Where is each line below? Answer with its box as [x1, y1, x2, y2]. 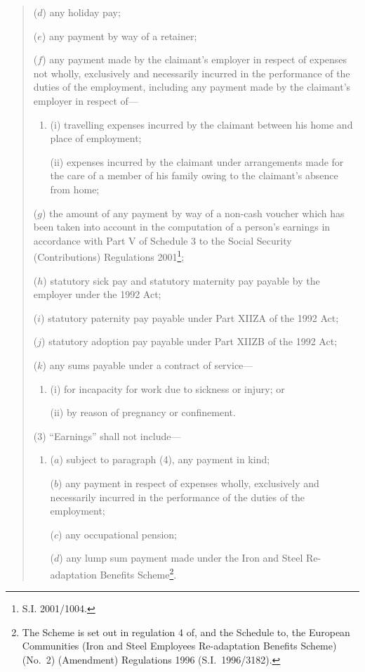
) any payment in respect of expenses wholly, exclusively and [58, 475, 319, 490]
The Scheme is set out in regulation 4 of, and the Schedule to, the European [22, 624, 350, 639]
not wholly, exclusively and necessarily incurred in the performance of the [33, 65, 350, 80]
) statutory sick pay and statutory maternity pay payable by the [43, 273, 320, 287]
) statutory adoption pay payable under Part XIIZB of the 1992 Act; [41, 334, 338, 349]
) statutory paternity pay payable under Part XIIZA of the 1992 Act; [41, 310, 339, 325]
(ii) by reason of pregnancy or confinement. [50, 405, 236, 420]
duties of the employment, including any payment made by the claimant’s [33, 79, 351, 94]
